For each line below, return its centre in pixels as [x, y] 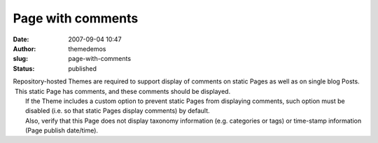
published [83, 68]
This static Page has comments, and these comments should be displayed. [122, 91]
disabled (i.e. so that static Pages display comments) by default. [118, 111]
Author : [24, 48]
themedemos [87, 48]
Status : [24, 68]
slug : [20, 59]
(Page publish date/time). [62, 130]
